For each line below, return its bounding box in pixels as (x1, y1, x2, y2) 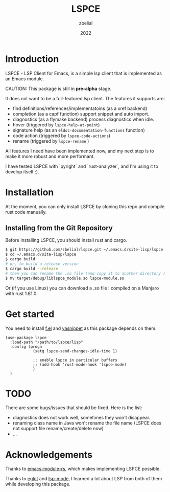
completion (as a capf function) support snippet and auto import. (12, 110, 150, 117)
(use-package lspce (5, 335, 47, 340)
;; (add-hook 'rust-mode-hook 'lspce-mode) (32, 362, 127, 367)
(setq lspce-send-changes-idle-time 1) (32, 348, 117, 353)
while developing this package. (5, 481, 70, 487)
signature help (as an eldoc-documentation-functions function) (12, 127, 145, 133)
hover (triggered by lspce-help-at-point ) (12, 121, 100, 128)
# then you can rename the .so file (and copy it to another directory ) (5, 271, 166, 276)
